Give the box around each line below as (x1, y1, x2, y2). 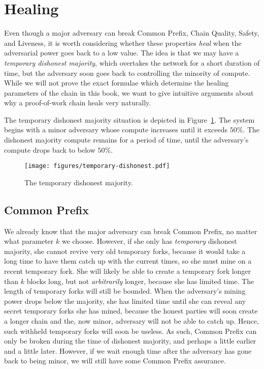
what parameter (4, 236, 54, 246)
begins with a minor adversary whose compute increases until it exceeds (4, 124, 228, 135)
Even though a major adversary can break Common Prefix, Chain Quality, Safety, (4, 27, 259, 38)
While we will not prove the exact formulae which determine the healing (4, 77, 229, 88)
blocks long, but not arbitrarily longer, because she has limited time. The (26, 275, 254, 286)
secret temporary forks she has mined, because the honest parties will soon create (4, 305, 258, 316)
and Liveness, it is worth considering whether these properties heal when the (4, 37, 242, 48)
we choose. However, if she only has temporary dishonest (61, 236, 237, 246)
